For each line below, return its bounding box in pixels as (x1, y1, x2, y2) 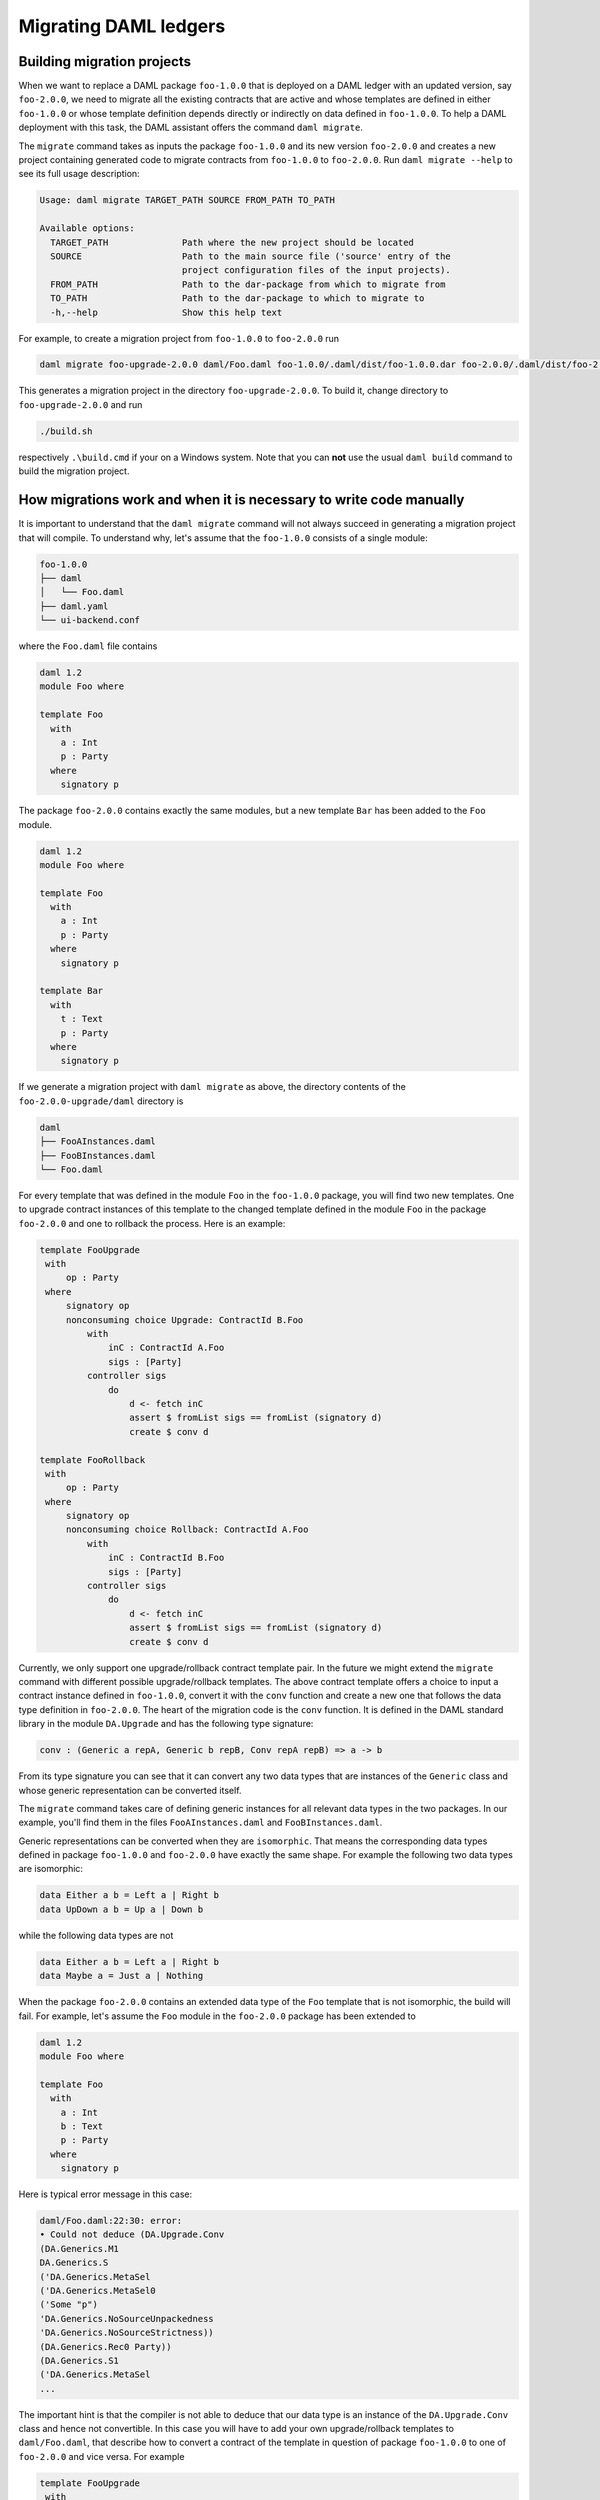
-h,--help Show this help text (50, 306, 283, 318)
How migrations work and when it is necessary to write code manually (18, 491, 465, 509)
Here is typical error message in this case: (18, 2188, 193, 2200)
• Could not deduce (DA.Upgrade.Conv (39, 2229, 225, 2240)
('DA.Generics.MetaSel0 (39, 2285, 157, 2296)
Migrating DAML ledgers (18, 15, 226, 37)
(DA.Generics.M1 (39, 2243, 120, 2254)
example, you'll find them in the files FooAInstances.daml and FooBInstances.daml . (18, 1816, 383, 1829)
